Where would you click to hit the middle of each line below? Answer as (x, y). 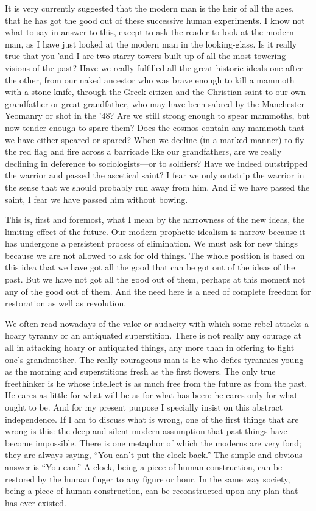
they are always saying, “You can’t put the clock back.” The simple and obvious (154, 455)
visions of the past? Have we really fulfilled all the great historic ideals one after (154, 67)
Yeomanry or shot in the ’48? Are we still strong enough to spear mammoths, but (158, 115)
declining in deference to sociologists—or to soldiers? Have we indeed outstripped (156, 163)
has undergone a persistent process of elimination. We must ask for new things (152, 243)
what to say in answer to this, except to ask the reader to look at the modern (149, 32)
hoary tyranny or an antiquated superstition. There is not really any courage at (153, 335)
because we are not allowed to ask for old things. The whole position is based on (155, 255)
